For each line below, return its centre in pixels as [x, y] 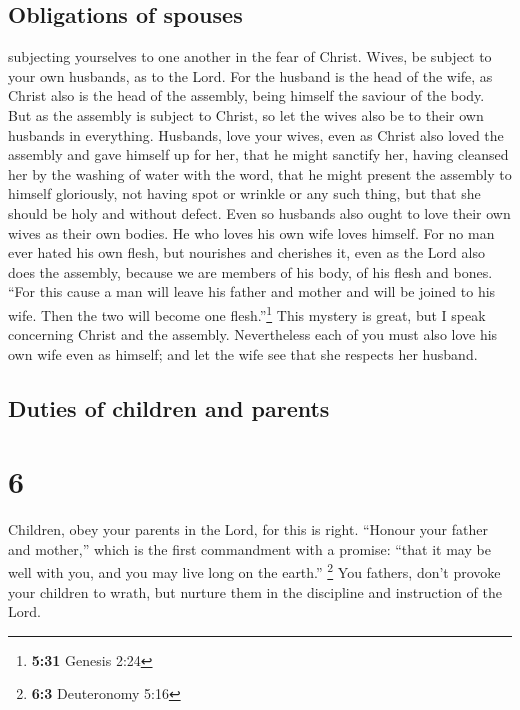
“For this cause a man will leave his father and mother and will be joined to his [252, 291]
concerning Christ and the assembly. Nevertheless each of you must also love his [253, 334]
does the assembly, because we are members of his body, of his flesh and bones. [250, 271]
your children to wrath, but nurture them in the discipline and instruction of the [255, 591]
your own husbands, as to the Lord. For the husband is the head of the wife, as [250, 75]
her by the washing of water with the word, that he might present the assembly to [260, 173]
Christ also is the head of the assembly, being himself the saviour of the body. [246, 95]
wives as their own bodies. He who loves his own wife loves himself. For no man [251, 232]
